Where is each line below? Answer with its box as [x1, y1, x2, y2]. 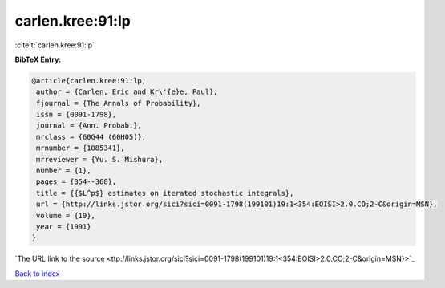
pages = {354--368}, [36, 177, 117, 186]
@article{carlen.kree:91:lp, [31, 76, 147, 85]
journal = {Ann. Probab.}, [36, 121, 142, 130]
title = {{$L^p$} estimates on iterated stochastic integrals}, [36, 189, 294, 197]
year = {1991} [36, 222, 91, 231]
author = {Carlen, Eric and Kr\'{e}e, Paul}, [36, 87, 218, 96]
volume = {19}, [36, 211, 96, 220]
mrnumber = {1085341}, [36, 144, 126, 152]
